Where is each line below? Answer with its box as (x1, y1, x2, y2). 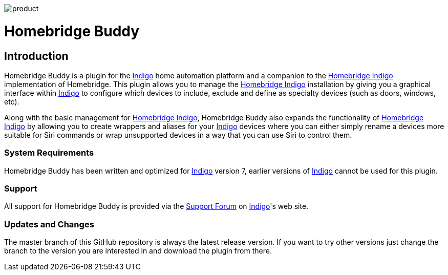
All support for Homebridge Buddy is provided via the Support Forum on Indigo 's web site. (4, 202, 309, 211)
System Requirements (4, 147, 94, 158)
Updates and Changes (4, 219, 94, 229)
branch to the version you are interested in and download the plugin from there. (4, 246, 272, 256)
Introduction (4, 49, 69, 62)
